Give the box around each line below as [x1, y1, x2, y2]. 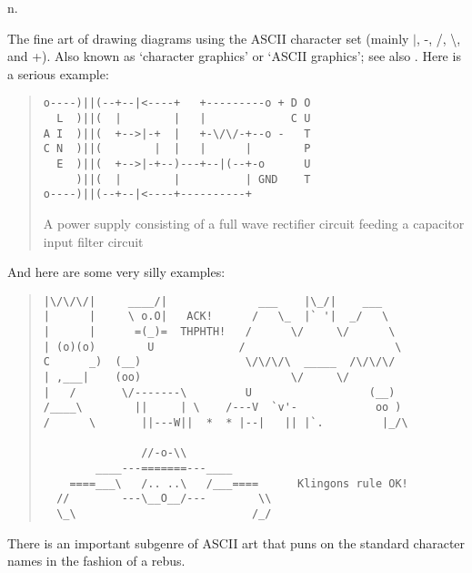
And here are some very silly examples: [7, 262, 226, 281]
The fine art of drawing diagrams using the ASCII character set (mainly [7, 28, 409, 47]
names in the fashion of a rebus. [7, 551, 186, 570]
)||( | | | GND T [75, 172, 311, 186]
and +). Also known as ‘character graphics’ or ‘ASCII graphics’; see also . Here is [7, 46, 461, 66]
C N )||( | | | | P [43, 142, 311, 156]
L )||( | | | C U [56, 112, 311, 126]
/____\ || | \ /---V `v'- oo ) [43, 401, 402, 414]
